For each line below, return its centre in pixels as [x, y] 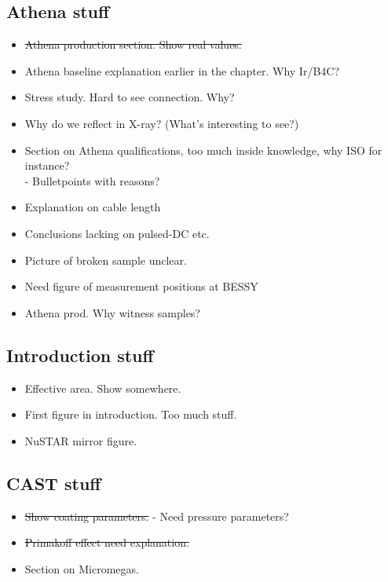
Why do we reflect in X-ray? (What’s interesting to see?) [162, 123]
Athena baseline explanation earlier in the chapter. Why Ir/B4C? [182, 70]
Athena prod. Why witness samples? [112, 312]
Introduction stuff [80, 355]
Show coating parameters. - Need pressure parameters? [157, 516]
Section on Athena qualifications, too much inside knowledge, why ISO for [203, 150]
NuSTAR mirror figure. [81, 440]
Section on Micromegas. [82, 568]
